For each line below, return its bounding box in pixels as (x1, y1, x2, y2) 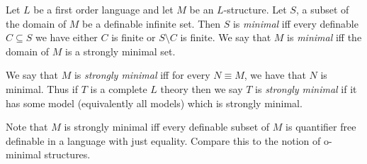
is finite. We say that (180, 30, 271, 45)
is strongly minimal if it (255, 81, 357, 96)
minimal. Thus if (6, 81, 78, 96)
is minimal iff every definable (232, 16, 358, 31)
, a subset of (295, 2, 349, 16)
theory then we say (160, 81, 243, 96)
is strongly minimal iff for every (74, 67, 210, 82)
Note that (6, 119, 48, 134)
